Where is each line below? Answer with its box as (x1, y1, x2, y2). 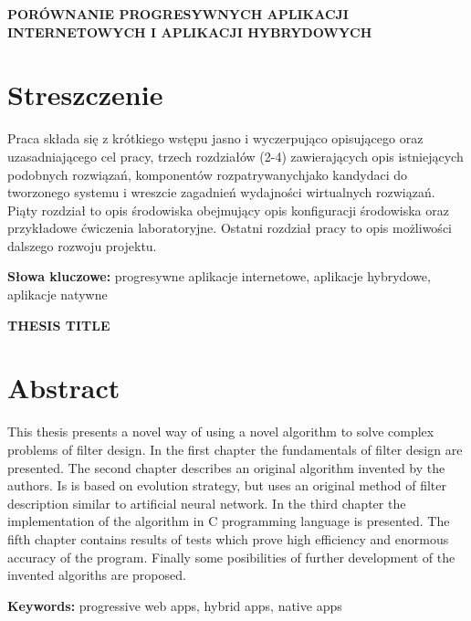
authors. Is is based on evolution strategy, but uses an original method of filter (7, 476, 446, 495)
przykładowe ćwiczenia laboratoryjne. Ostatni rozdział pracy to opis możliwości (7, 218, 452, 237)
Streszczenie (7, 76, 163, 113)
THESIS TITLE (7, 315, 110, 334)
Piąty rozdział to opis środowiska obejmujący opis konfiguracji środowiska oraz (7, 200, 449, 219)
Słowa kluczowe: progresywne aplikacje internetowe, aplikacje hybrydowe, (7, 267, 431, 286)
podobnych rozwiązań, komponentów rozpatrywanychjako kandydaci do (7, 164, 408, 184)
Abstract (7, 369, 120, 406)
